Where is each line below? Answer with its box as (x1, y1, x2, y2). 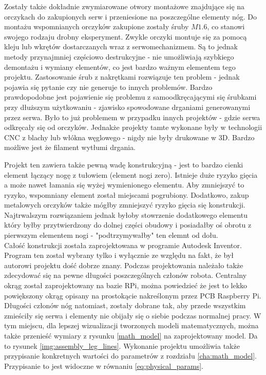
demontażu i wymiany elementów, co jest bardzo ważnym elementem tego (4, 61, 236, 72)
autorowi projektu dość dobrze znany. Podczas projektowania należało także (4, 259, 243, 270)
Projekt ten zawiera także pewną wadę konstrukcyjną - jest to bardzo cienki (4, 159, 243, 170)
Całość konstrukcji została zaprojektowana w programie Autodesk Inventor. (4, 239, 242, 250)
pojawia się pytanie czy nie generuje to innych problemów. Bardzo (4, 81, 213, 92)
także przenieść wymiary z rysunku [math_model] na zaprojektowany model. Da (4, 330, 258, 341)
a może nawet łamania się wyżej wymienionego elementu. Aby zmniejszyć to (4, 179, 244, 190)
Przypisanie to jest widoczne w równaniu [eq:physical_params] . (4, 360, 203, 371)
